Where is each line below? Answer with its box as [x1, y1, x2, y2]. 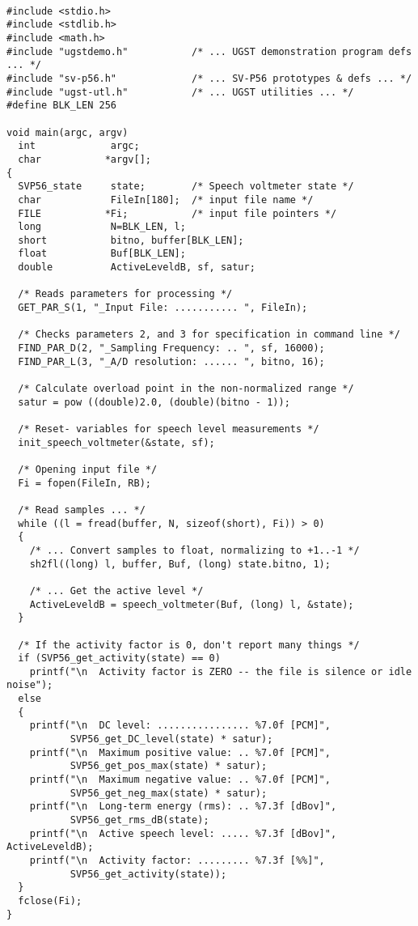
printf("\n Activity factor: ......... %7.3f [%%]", [29, 855, 325, 866]
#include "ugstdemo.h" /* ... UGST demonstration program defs [6, 45, 412, 57]
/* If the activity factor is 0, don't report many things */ [18, 639, 360, 651]
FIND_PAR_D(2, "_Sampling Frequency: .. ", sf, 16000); [18, 342, 325, 355]
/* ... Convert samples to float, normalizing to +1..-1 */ [29, 544, 360, 556]
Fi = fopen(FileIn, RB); [18, 477, 151, 489]
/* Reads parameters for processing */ [18, 288, 233, 300]
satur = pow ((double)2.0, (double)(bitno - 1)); [18, 396, 290, 408]
